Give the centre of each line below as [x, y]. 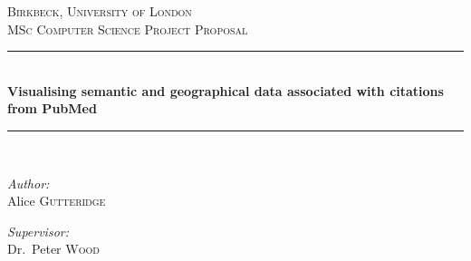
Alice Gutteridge [57, 201]
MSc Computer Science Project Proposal [128, 29]
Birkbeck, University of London [100, 11]
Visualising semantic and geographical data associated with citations [226, 90]
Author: [29, 183]
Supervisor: [38, 231]
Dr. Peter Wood [53, 249]
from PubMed [52, 108]
